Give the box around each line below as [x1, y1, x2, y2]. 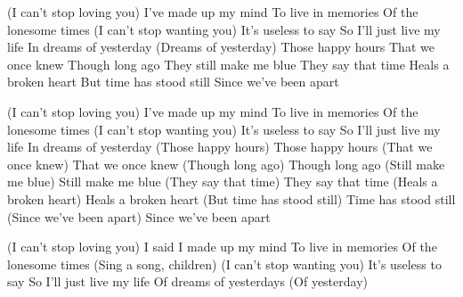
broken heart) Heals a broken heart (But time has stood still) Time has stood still [7, 189, 456, 208]
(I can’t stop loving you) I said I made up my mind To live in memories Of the [7, 237, 437, 256]
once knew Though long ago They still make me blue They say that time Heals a [7, 54, 450, 73]
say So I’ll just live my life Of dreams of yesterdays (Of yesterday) [7, 272, 368, 291]
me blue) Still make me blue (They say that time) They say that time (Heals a [7, 172, 438, 191]
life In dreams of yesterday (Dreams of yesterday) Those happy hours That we [7, 37, 435, 56]
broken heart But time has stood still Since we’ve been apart [7, 72, 339, 91]
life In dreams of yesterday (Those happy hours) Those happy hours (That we [7, 137, 433, 156]
